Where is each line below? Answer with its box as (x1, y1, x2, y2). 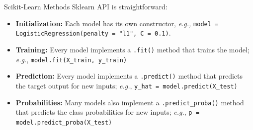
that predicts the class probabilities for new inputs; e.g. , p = (15, 107, 199, 117)
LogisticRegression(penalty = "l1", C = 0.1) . (15, 28, 171, 38)
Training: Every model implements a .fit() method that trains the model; (15, 44, 250, 54)
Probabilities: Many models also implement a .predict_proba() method (15, 97, 244, 107)
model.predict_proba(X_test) (15, 119, 112, 126)
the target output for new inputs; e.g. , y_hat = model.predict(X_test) (15, 80, 238, 90)
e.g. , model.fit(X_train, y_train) (15, 54, 127, 64)
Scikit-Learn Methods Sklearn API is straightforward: (4, 1, 168, 11)
